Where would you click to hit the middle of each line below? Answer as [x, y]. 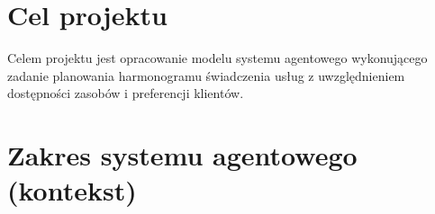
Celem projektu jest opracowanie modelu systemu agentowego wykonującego [217, 58]
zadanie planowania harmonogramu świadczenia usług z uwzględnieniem [206, 75]
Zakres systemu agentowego [182, 155]
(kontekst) [72, 190]
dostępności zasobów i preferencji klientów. [126, 93]
